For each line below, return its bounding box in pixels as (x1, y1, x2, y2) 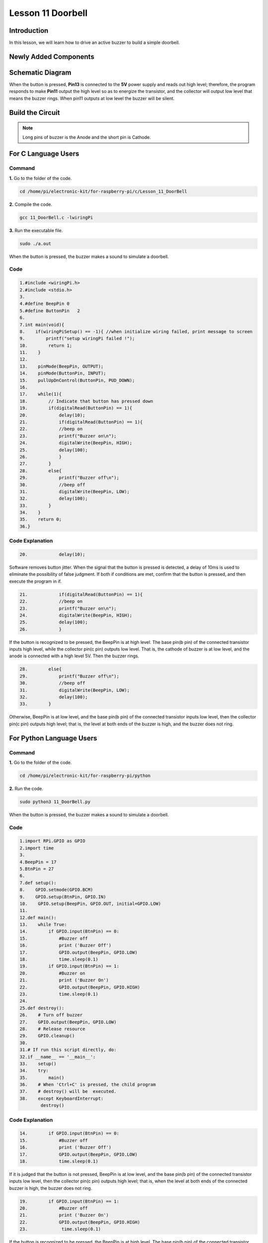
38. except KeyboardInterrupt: (19, 1095, 104, 1101)
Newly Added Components (9, 52, 94, 61)
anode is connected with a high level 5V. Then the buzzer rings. (9, 653, 139, 659)
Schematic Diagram (9, 68, 71, 77)
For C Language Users (9, 150, 79, 158)
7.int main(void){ (19, 322, 65, 328)
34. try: (19, 1068, 49, 1073)
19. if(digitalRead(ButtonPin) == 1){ (19, 405, 133, 411)
